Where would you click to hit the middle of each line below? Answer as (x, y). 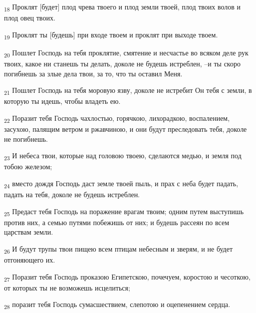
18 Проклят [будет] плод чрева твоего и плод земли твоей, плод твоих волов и (123, 7)
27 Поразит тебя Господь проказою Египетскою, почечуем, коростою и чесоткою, (127, 277)
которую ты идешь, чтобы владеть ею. (62, 101)
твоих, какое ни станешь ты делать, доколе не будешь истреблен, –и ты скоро (122, 63)
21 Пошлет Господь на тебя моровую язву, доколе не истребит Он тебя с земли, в (128, 91)
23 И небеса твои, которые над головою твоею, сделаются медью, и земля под (123, 156)
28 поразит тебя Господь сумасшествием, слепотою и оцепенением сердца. (117, 305)
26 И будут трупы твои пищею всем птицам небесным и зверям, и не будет (119, 249)
